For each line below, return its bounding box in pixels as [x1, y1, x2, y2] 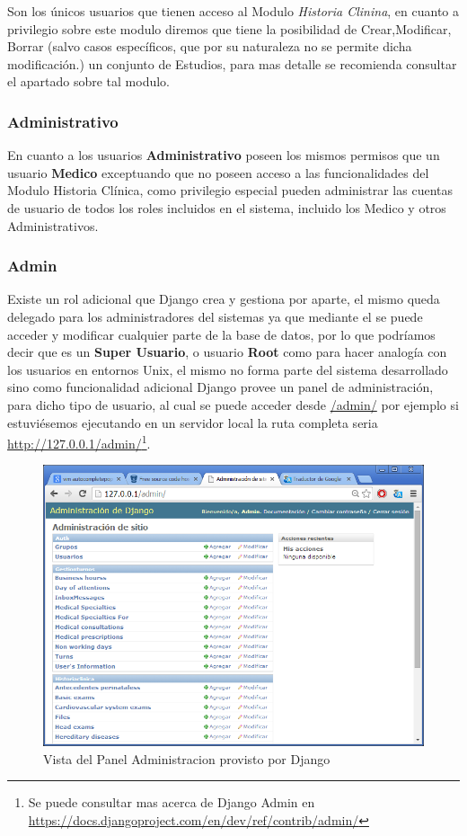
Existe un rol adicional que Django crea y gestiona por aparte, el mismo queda [7, 289, 440, 308]
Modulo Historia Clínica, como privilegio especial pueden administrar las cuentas [7, 181, 454, 200]
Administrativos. [7, 216, 99, 235]
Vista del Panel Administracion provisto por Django [43, 749, 330, 768]
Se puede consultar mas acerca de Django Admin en [28, 793, 315, 812]
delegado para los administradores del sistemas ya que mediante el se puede [7, 307, 423, 325]
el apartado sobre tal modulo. [7, 72, 171, 91]
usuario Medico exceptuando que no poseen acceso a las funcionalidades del [7, 163, 429, 182]
